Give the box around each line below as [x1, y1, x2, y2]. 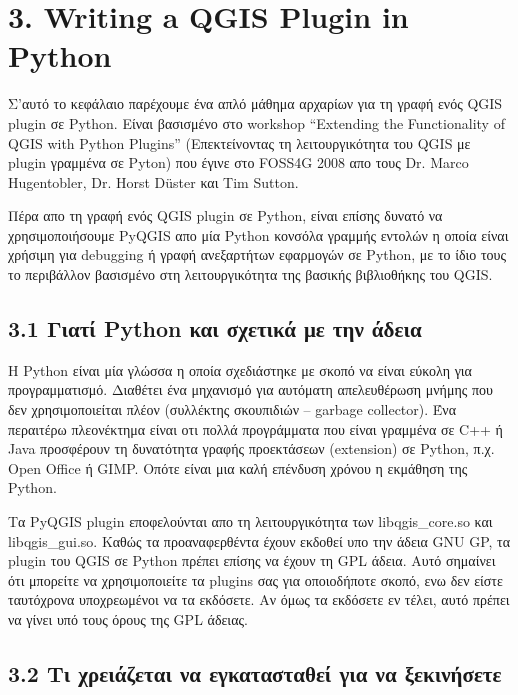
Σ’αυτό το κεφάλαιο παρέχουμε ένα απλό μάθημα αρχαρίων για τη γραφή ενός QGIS [8, 93, 503, 114]
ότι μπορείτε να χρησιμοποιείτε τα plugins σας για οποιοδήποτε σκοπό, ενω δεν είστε [8, 569, 503, 590]
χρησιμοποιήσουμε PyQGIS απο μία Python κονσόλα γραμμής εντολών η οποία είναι [8, 224, 509, 245]
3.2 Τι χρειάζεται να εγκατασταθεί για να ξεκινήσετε [8, 657, 502, 688]
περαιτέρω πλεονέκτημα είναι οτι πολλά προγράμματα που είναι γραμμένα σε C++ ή [8, 418, 503, 439]
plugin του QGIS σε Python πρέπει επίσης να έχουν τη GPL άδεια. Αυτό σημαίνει [8, 550, 496, 571]
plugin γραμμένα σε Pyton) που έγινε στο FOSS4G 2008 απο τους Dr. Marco [8, 152, 469, 173]
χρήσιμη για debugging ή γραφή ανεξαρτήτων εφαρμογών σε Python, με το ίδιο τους [8, 244, 507, 265]
